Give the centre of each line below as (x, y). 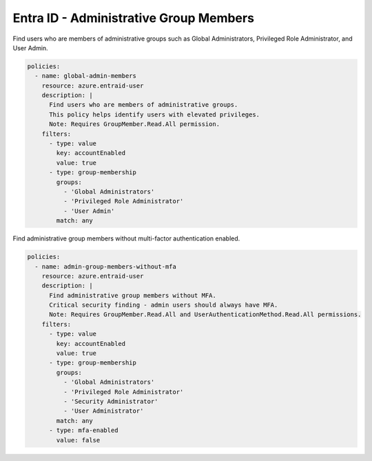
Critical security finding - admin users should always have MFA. (164, 305)
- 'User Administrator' (103, 411)
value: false (78, 440)
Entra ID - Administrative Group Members (134, 18)
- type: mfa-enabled (84, 430)
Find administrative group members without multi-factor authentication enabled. (126, 238)
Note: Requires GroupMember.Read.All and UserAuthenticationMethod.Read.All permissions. (205, 315)
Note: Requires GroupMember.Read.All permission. (135, 124)
